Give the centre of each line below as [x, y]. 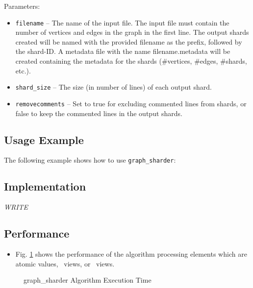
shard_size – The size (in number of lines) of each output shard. [114, 87]
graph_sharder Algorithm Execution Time [88, 280]
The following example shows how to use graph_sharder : [90, 160]
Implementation [45, 186]
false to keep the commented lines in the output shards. [99, 113]
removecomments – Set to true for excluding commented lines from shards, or [131, 103]
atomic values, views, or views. [65, 263]
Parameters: [22, 6]
